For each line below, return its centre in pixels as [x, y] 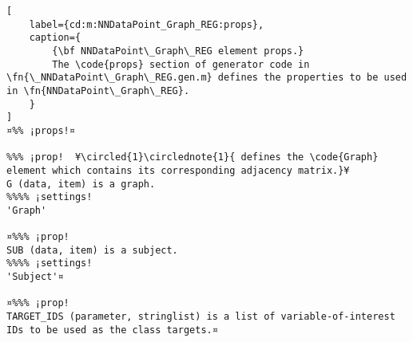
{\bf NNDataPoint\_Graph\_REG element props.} [178, 51]
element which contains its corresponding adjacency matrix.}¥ [178, 170]
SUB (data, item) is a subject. [92, 250]
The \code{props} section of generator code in [181, 64]
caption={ [55, 38]
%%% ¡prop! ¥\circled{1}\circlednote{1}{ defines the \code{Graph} [193, 157]
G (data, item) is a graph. [81, 184]
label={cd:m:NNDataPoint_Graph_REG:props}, [147, 24]
